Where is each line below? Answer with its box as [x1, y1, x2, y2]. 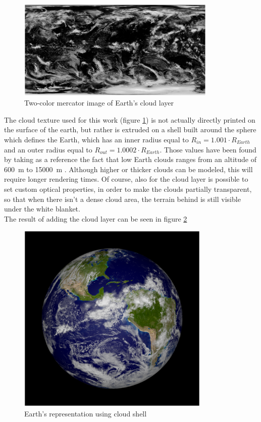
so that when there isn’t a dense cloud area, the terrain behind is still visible [4, 193, 241, 204]
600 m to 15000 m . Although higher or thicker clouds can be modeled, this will [4, 164, 253, 174]
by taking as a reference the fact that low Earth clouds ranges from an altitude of [4, 154, 256, 165]
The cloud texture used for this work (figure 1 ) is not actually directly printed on [4, 114, 255, 125]
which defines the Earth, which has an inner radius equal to [4, 134, 189, 144]
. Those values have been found [160, 144, 256, 154]
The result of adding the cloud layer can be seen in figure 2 [4, 213, 187, 224]
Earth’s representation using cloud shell [24, 408, 147, 418]
